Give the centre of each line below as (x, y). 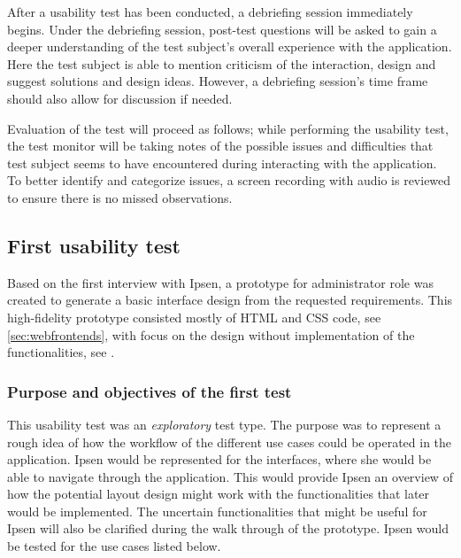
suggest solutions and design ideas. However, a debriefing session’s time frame (218, 81)
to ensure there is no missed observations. (120, 197)
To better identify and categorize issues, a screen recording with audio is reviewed (229, 180)
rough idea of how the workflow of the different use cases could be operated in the (230, 442)
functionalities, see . (61, 352)
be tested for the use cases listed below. (114, 546)
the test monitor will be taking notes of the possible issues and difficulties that (220, 146)
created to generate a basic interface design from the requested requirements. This (230, 300)
